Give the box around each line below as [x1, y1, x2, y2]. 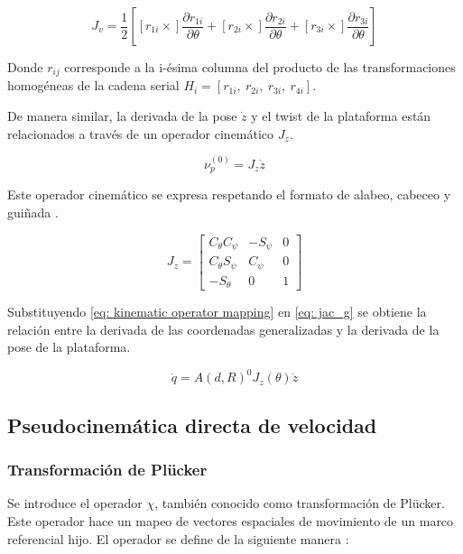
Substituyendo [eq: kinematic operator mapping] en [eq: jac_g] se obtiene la [7, 302, 427, 321]
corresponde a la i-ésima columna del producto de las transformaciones [64, 58, 456, 76]
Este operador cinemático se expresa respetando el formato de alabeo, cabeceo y [7, 185, 451, 204]
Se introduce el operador [7, 494, 143, 512]
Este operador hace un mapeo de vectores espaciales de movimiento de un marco [7, 512, 454, 530]
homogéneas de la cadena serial [7, 76, 180, 95]
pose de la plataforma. [7, 337, 131, 356]
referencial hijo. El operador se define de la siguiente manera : [7, 529, 349, 548]
